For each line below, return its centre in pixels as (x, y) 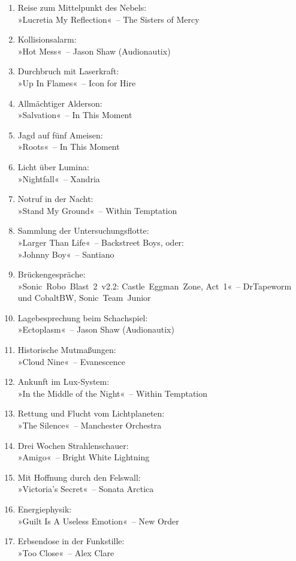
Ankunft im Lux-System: (64, 381)
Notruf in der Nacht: (55, 199)
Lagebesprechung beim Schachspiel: (83, 317)
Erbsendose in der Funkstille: (71, 541)
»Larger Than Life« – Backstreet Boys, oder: (101, 242)
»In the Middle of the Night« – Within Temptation (113, 393)
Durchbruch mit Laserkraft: (68, 71)
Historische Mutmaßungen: (67, 350)
